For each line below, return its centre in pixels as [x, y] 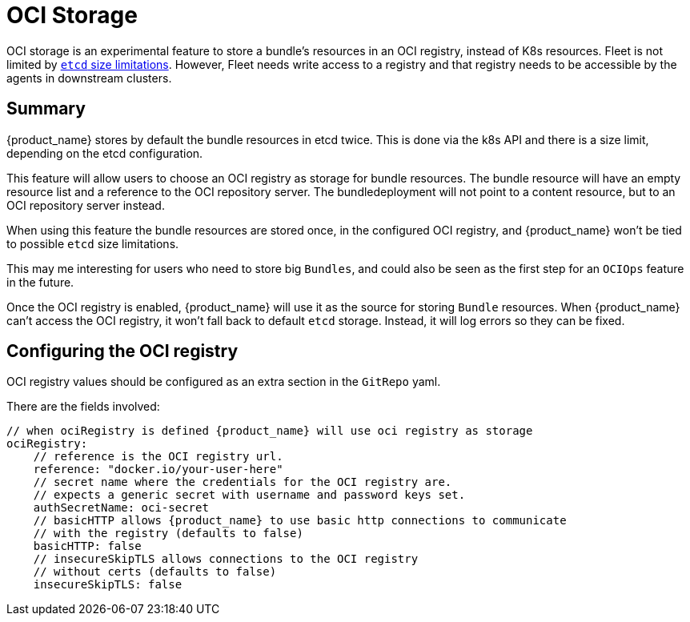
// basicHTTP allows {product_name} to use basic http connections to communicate [300, 521]
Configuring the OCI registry [122, 351]
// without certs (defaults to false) [155, 572]
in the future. [40, 282]
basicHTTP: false [87, 546]
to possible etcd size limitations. [93, 243]
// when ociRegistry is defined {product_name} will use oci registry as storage [270, 431]
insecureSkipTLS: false [108, 585]
